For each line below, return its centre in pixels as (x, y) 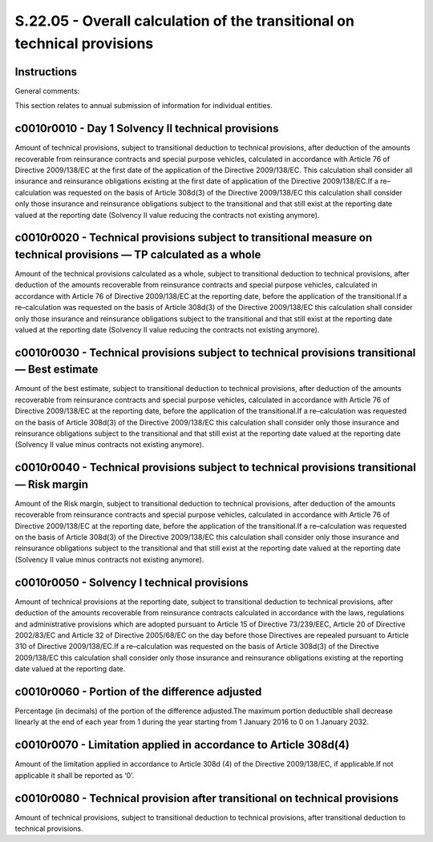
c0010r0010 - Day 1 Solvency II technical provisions (147, 129)
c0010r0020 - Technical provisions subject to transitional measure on (194, 238)
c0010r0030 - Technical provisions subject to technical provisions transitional (215, 353)
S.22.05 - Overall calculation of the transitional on (184, 21)
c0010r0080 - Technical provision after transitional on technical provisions (207, 798)
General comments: (47, 91)
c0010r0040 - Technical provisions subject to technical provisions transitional (215, 467)
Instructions (46, 72)
